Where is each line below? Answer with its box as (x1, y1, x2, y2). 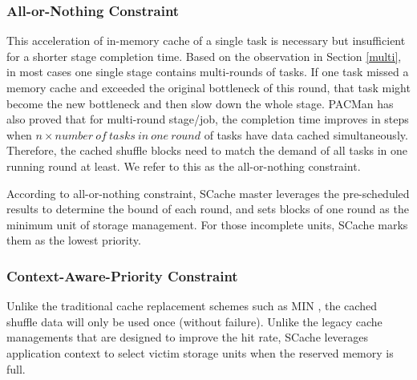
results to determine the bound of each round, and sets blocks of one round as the (6, 200, 409, 217)
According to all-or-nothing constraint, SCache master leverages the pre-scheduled (6, 184, 410, 201)
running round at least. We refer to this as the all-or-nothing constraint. (6, 157, 361, 174)
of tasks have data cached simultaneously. (204, 126, 408, 143)
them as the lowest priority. (6, 232, 141, 249)
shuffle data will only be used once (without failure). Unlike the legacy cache (6, 313, 383, 329)
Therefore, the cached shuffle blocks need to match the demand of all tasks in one (6, 142, 408, 159)
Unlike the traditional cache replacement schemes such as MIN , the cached (6, 297, 377, 314)
